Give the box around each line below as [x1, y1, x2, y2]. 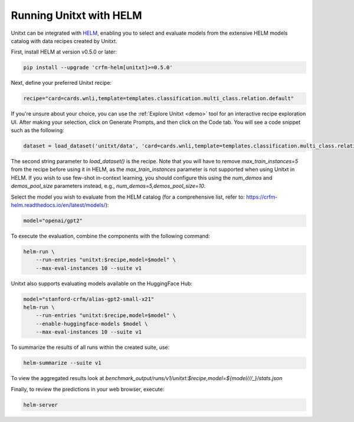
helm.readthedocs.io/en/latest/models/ [11, 201, 106, 209]
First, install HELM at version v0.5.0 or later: [11, 48, 117, 55]
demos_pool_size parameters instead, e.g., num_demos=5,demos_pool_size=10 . [11, 183, 206, 190]
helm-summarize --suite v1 [23, 360, 101, 367]
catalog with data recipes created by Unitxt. [11, 37, 117, 44]
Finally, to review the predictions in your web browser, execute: [11, 385, 165, 393]
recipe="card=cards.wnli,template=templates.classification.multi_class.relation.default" [23, 95, 294, 102]
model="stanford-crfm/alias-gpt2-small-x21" [23, 295, 155, 302]
